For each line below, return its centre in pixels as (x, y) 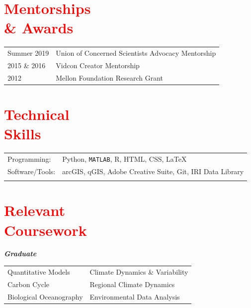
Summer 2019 (28, 53)
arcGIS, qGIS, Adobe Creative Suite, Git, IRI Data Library (153, 171)
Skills (23, 134)
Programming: (29, 158)
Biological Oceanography (45, 296)
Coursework (45, 230)
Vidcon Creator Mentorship (98, 65)
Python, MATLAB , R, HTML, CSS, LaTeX (125, 158)
